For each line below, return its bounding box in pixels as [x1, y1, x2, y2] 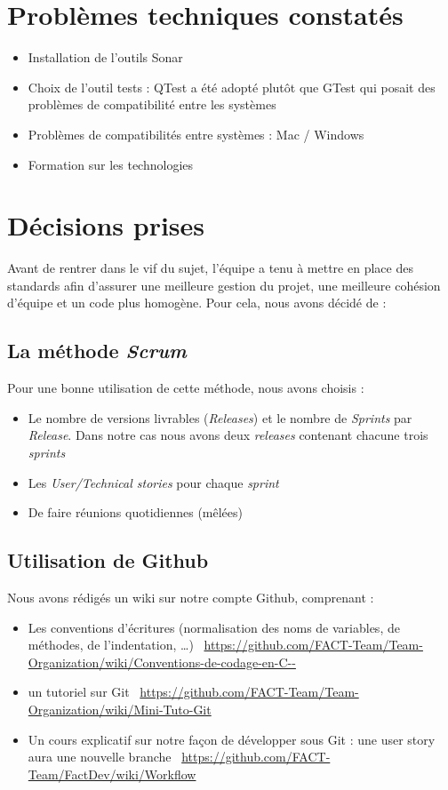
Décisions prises [7, 207, 205, 243]
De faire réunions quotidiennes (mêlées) [28, 503, 244, 522]
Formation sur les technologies [28, 155, 194, 173]
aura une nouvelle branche [28, 747, 172, 766]
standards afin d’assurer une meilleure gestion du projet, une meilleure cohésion [7, 275, 441, 294]
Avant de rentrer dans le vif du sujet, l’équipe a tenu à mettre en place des [7, 259, 413, 277]
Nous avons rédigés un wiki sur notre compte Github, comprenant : [7, 587, 374, 606]
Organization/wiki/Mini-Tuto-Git [28, 699, 212, 718]
